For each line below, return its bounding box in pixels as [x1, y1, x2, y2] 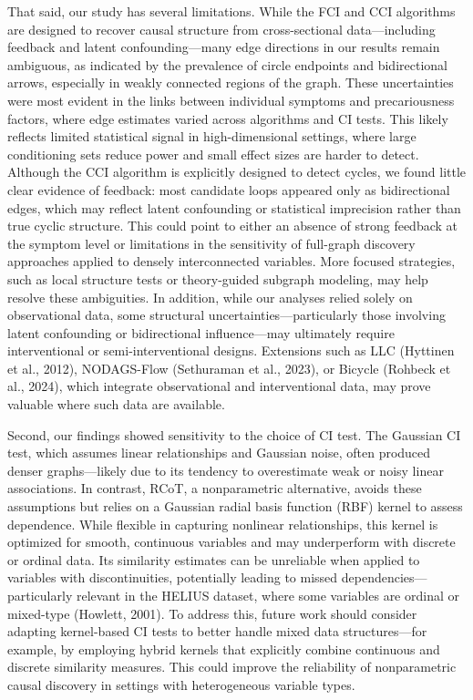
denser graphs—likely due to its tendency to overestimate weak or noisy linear [7, 460, 444, 479]
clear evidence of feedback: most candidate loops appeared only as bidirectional [7, 180, 450, 199]
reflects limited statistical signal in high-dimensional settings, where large [7, 127, 416, 146]
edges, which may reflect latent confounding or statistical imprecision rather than [7, 198, 461, 217]
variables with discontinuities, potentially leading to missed [7, 568, 338, 587]
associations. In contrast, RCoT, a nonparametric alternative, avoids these [7, 479, 422, 498]
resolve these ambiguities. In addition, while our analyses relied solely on [7, 287, 413, 306]
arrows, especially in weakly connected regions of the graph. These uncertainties [7, 73, 454, 92]
